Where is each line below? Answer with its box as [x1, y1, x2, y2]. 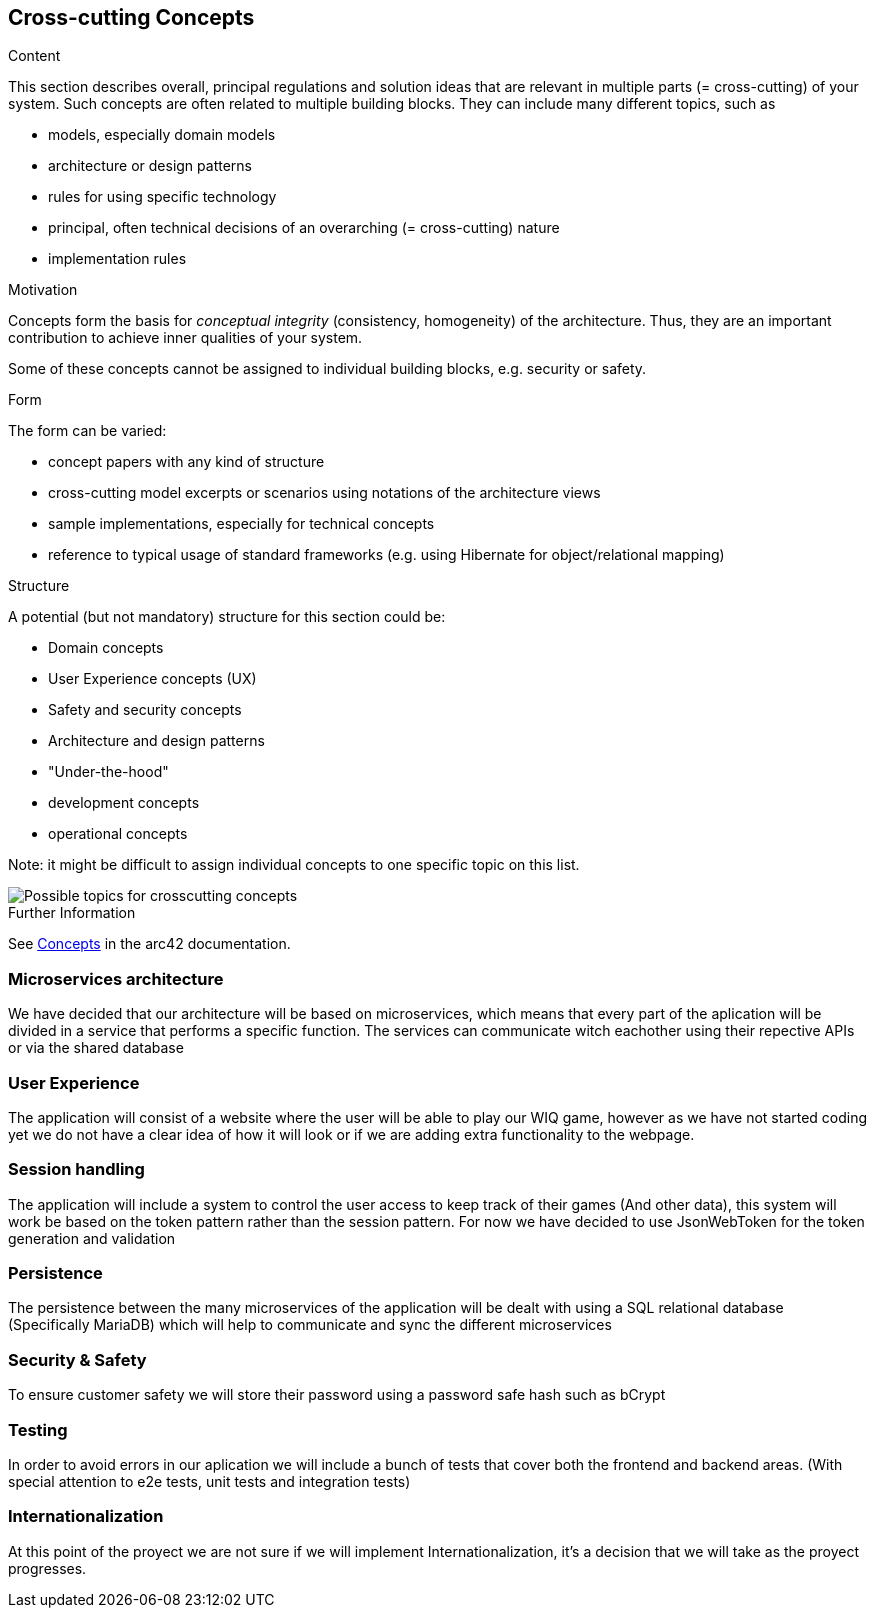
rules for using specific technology [48, 188, 277, 206]
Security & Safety [8, 1349, 147, 1370]
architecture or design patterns [48, 157, 252, 175]
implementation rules [48, 250, 187, 268]
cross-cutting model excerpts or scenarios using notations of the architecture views [48, 484, 601, 502]
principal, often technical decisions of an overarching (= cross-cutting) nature [48, 219, 560, 237]
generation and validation [8, 1229, 176, 1247]
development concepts [48, 794, 200, 812]
